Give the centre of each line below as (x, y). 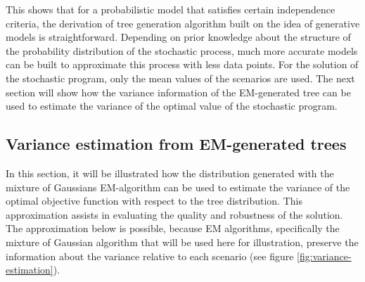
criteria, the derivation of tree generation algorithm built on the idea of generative (183, 23)
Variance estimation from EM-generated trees (176, 144)
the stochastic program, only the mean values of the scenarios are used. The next (180, 78)
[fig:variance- (324, 256)
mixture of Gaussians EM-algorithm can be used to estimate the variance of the (178, 187)
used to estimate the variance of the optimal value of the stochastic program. (172, 106)
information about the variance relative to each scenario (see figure (150, 256)
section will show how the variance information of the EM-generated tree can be (178, 92)
